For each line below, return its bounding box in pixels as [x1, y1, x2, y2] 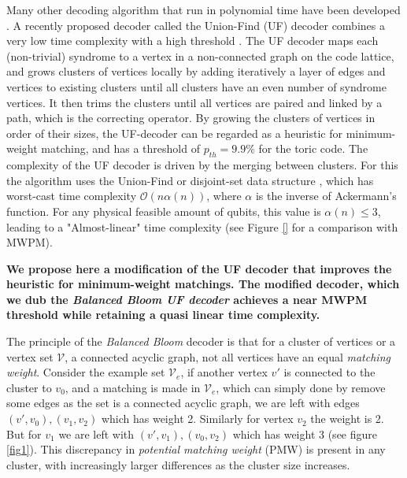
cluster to [6, 379, 52, 395]
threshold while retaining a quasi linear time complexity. [6, 306, 320, 323]
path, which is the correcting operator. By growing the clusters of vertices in [6, 109, 376, 126]
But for [6, 425, 42, 442]
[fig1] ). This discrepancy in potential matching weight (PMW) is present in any [6, 441, 386, 458]
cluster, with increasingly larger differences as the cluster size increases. [6, 456, 350, 472]
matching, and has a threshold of [41, 140, 200, 157]
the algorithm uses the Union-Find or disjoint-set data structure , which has [6, 172, 374, 188]
